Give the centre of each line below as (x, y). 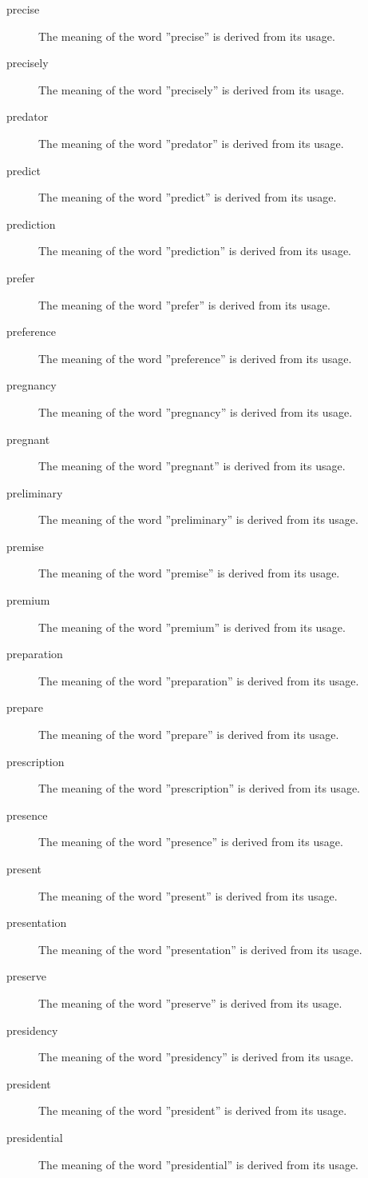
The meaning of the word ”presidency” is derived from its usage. (196, 1057)
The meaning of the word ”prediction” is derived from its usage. (195, 251)
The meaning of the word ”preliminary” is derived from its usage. (198, 519)
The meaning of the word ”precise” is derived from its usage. (187, 36)
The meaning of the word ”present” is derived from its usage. (188, 895)
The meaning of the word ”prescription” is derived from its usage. (199, 788)
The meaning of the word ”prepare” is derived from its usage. (189, 735)
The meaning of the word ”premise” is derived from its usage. (189, 573)
